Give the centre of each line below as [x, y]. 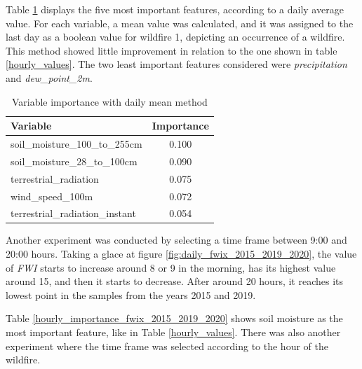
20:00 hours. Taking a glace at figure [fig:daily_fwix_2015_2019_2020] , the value [181, 254]
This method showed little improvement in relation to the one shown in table [172, 50]
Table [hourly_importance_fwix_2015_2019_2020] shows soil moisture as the [174, 318]
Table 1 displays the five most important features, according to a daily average [175, 9]
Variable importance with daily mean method [109, 101]
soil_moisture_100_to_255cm [76, 144]
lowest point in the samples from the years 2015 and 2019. [131, 294]
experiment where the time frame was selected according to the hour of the [167, 346]
